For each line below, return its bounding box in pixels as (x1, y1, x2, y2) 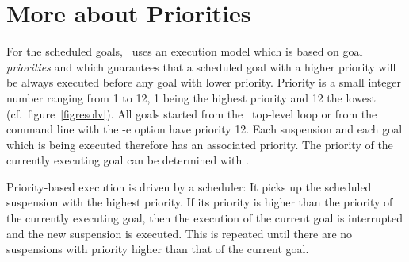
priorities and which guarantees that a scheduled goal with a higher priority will (6, 58, 396, 75)
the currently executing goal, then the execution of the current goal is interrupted (6, 210, 403, 226)
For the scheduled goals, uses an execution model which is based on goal (6, 43, 363, 60)
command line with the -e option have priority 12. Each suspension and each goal (6, 121, 403, 137)
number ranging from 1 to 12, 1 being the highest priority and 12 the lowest (6, 89, 376, 106)
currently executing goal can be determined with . (6, 152, 249, 168)
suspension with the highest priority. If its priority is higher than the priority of (6, 194, 393, 210)
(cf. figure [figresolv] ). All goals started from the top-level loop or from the (6, 105, 377, 121)
